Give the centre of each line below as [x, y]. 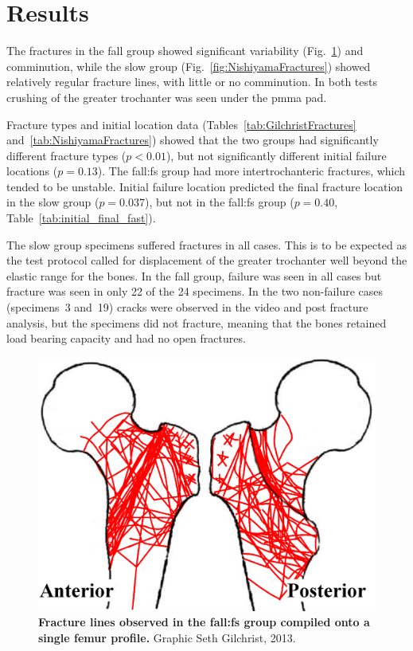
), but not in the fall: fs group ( [220, 202]
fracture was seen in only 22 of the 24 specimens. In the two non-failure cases [195, 291]
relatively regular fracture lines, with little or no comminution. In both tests [192, 82]
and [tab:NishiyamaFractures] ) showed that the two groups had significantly [193, 140]
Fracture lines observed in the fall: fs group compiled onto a [204, 622]
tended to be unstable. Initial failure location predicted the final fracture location [205, 186]
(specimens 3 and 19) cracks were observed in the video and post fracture [187, 307]
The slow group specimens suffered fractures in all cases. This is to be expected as [206, 244]
